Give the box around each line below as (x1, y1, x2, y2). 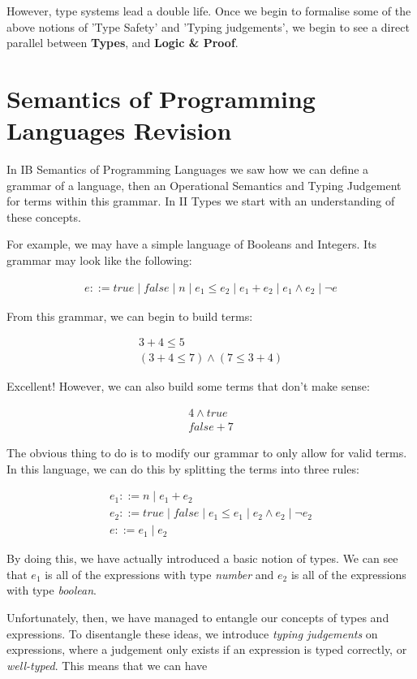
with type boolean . (6, 582, 97, 599)
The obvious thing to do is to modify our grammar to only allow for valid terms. (6, 444, 407, 461)
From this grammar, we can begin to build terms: (6, 307, 253, 324)
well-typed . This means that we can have (6, 656, 208, 673)
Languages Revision (6, 114, 232, 147)
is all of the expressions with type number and (45, 565, 274, 582)
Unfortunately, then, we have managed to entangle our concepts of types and (6, 609, 389, 626)
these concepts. (6, 208, 81, 225)
